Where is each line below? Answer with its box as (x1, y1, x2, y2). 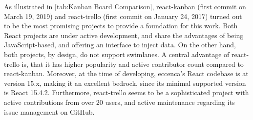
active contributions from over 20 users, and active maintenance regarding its (4, 97, 235, 107)
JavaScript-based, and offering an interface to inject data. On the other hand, (4, 40, 236, 50)
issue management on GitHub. (4, 106, 95, 117)
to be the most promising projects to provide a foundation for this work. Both (4, 20, 238, 31)
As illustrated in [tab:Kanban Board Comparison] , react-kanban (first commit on (4, 1, 246, 11)
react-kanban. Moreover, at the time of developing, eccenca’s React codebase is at (4, 68, 249, 79)
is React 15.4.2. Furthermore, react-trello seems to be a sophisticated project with (4, 87, 249, 98)
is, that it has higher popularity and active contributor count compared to (21, 59, 244, 69)
